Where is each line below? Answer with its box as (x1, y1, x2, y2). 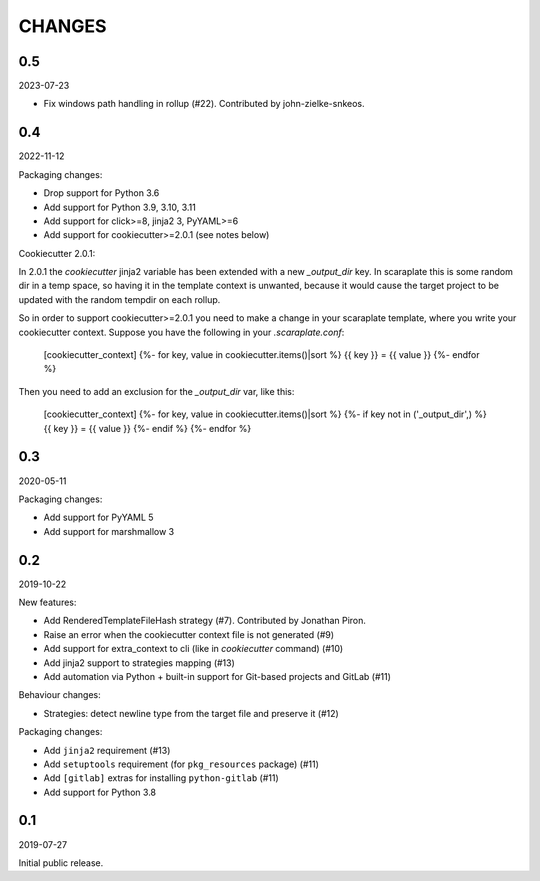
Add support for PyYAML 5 (43, 511, 154, 524)
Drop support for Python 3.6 (43, 187, 160, 199)
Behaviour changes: (18, 689, 101, 701)
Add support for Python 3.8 (43, 786, 157, 798)
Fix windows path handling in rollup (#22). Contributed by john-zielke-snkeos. (43, 98, 365, 110)
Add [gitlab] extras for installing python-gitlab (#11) (43, 772, 279, 784)
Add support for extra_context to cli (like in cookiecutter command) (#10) (43, 643, 344, 655)
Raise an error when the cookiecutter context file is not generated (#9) (43, 628, 335, 640)
